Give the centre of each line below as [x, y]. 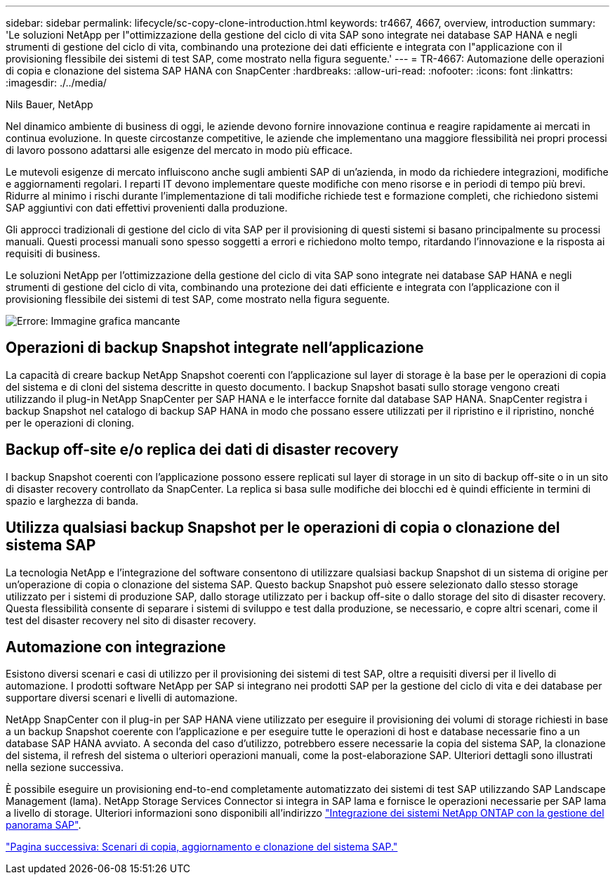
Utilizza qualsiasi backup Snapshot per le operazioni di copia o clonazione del [283, 528]
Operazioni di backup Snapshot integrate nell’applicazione [215, 348]
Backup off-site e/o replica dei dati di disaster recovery [202, 450]
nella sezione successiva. [65, 768]
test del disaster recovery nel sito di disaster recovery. [131, 620]
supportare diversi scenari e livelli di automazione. [122, 698]
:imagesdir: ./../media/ [56, 83]
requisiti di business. [53, 253]
